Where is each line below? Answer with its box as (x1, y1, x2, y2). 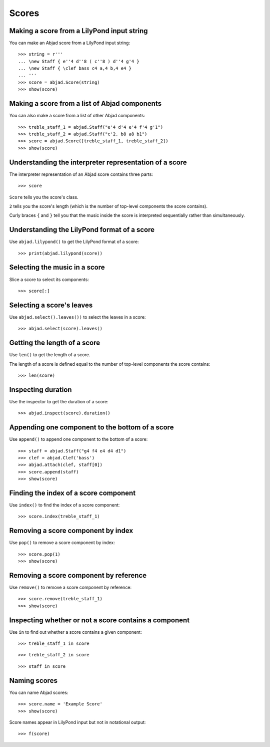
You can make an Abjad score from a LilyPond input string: (9, 40, 130, 46)
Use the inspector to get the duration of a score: (9, 398, 108, 404)
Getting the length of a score (9, 339, 100, 347)
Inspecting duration (9, 385, 72, 394)
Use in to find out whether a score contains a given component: (9, 629, 142, 635)
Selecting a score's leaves (9, 301, 93, 309)
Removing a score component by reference (9, 571, 147, 580)
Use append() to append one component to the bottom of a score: (9, 436, 148, 442)
